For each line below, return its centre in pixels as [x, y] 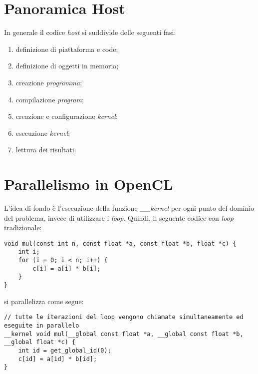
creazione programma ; [49, 82]
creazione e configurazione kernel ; [67, 116]
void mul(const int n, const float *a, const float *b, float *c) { [120, 243]
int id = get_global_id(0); [65, 350]
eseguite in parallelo [42, 325]
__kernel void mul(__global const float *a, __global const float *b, [124, 334]
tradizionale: [23, 227]
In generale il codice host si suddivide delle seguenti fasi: [90, 32]
